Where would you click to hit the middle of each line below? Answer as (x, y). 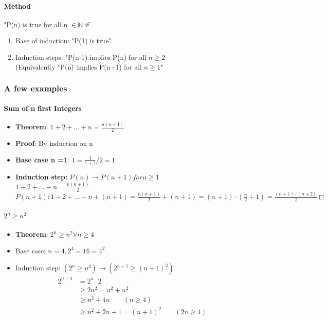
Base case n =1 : (43, 159)
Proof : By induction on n (54, 143)
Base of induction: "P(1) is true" (63, 41)
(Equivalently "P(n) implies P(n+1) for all (78, 66)
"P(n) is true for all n (36, 24)
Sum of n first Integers (43, 108)
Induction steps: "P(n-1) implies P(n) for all (81, 57)
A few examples (36, 88)
